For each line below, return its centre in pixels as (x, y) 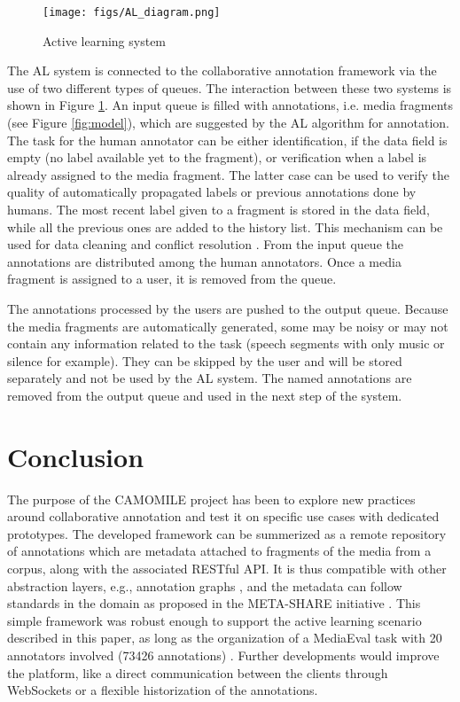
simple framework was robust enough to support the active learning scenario (214, 620)
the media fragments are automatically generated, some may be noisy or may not (228, 326)
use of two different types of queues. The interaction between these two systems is (230, 87)
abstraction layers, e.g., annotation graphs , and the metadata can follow (205, 585)
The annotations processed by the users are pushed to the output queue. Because (228, 308)
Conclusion (76, 456)
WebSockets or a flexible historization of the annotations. (163, 690)
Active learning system (105, 40)
